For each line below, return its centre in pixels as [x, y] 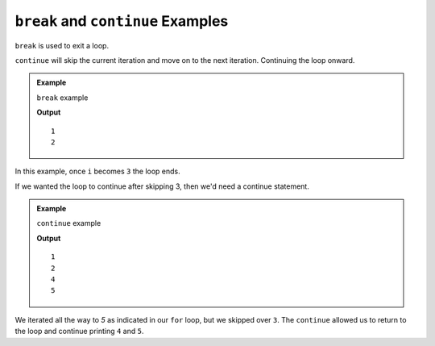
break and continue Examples [122, 21]
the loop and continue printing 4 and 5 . [79, 331]
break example [62, 98]
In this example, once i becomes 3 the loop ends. [97, 171]
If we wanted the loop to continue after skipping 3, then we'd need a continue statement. [162, 186]
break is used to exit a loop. [62, 45]
